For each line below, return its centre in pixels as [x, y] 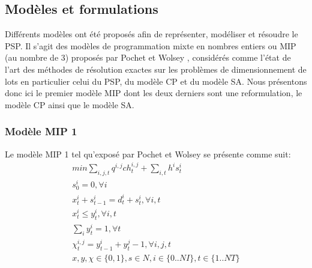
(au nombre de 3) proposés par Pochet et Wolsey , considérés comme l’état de [148, 57]
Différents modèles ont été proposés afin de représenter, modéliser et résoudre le [151, 34]
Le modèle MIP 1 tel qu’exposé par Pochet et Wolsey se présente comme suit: [148, 154]
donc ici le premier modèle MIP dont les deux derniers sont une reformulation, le [154, 93]
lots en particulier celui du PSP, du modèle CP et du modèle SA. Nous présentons [156, 81]
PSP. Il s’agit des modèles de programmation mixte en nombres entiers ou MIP [151, 45]
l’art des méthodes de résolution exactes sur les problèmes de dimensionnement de [156, 69]
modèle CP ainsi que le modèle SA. [70, 104]
